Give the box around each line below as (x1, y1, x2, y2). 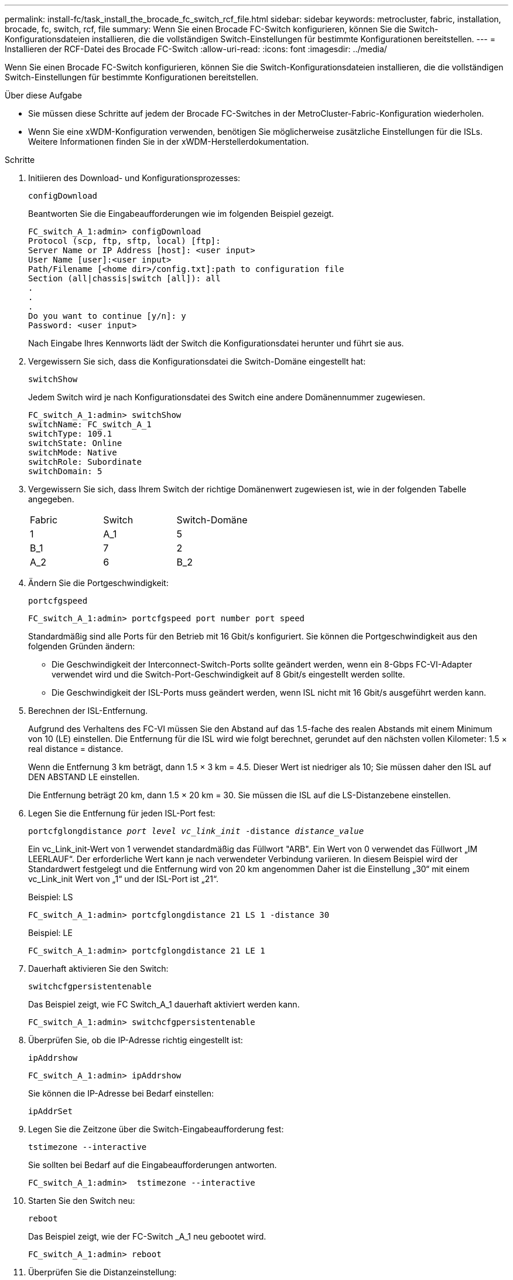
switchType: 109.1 (28, 429, 112, 438)
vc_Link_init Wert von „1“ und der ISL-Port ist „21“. (28, 874, 218, 884)
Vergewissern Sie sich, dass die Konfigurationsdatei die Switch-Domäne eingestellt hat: (28, 356, 366, 366)
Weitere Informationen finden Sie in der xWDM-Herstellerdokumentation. (28, 137, 309, 147)
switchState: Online (28, 438, 122, 448)
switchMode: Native (28, 448, 117, 457)
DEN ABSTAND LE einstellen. (28, 772, 140, 782)
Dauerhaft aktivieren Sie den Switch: (28, 964, 169, 973)
